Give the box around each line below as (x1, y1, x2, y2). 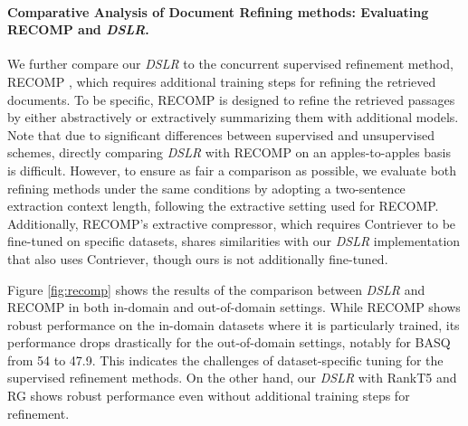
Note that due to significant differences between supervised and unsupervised (7, 125, 435, 144)
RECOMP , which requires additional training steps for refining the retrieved (7, 71, 436, 90)
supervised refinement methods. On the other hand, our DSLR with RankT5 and (7, 368, 457, 387)
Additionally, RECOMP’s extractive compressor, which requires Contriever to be (7, 213, 456, 232)
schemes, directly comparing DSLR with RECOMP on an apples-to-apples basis (7, 143, 452, 162)
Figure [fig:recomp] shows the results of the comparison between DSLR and (7, 279, 425, 298)
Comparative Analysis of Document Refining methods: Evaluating (7, 2, 429, 21)
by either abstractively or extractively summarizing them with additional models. (7, 108, 459, 127)
